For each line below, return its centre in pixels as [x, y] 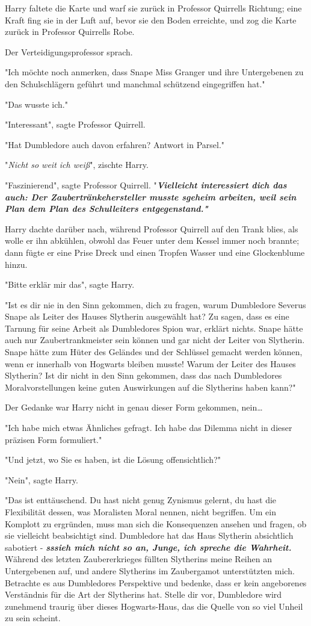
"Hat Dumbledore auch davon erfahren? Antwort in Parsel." [115, 144]
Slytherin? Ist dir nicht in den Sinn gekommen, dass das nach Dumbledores [143, 375]
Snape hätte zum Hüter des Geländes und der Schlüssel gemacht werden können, [154, 352]
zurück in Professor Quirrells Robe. [70, 32]
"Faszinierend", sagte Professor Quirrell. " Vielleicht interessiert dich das [146, 184]
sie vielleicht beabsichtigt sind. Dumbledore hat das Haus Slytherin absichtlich [149, 535]
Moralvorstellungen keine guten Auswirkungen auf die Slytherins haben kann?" [150, 387]
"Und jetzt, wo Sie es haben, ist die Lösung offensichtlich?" [113, 460]
